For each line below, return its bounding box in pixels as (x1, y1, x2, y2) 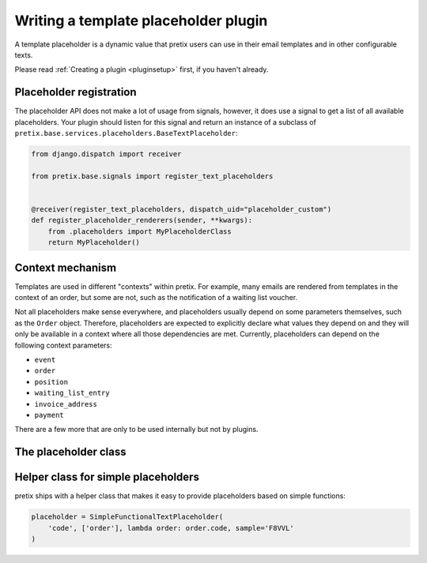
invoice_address (34, 400, 98, 408)
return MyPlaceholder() (47, 238, 140, 247)
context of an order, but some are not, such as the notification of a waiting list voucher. (14, 293, 298, 302)
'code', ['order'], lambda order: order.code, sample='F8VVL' (47, 524, 294, 532)
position (34, 377, 69, 386)
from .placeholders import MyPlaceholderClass (47, 227, 232, 236)
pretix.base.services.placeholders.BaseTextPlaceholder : (14, 129, 238, 138)
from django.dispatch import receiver (31, 150, 182, 158)
